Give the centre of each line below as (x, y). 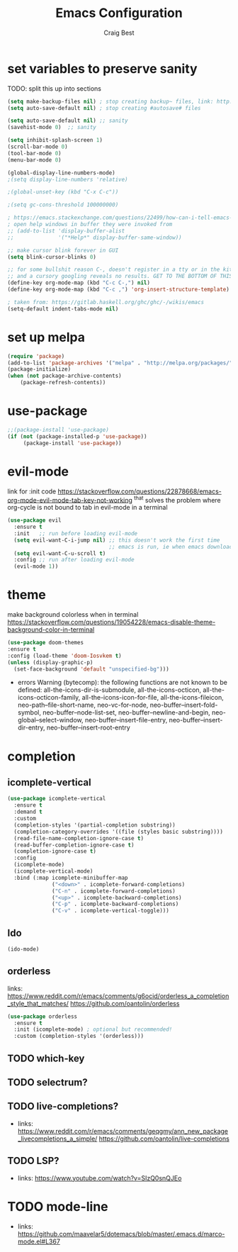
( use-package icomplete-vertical (57, 799)
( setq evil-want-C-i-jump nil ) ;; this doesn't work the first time (117, 540)
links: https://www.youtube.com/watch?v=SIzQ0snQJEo (100, 1178)
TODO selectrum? (47, 1082)
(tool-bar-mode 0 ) (34, 153)
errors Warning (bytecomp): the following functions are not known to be (123, 683)
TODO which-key (46, 1058)
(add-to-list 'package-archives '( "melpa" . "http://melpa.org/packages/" (120, 363)
